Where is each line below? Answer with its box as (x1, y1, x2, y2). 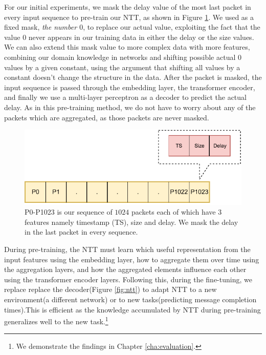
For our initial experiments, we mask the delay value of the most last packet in (4, 2, 251, 12)
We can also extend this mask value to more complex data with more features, (4, 41, 250, 52)
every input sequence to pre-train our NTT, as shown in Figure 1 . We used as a (4, 11, 254, 22)
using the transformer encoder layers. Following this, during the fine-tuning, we (4, 274, 252, 284)
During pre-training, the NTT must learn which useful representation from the (4, 243, 251, 254)
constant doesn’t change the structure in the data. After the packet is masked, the (4, 72, 262, 82)
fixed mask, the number (4, 22, 77, 32)
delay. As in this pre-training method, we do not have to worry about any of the (4, 101, 256, 112)
